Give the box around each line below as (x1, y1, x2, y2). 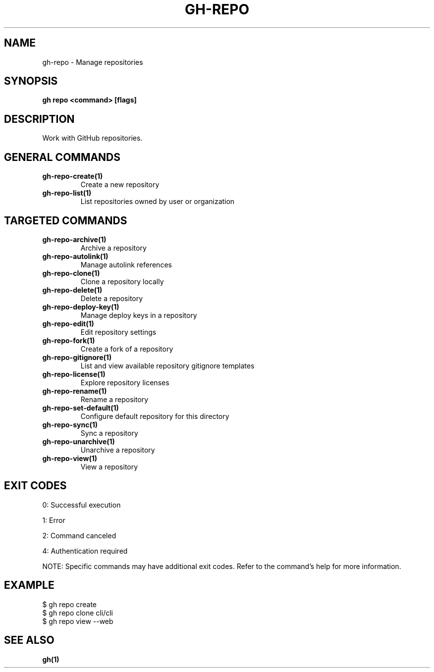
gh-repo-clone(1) (42, 268, 100, 277)
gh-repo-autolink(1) (42, 252, 108, 260)
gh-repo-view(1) (42, 454, 97, 463)
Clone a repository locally (80, 277, 164, 286)
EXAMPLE (4, 579, 54, 592)
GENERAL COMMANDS (4, 151, 121, 163)
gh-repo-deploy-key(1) (42, 302, 119, 311)
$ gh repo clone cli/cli (42, 608, 113, 617)
